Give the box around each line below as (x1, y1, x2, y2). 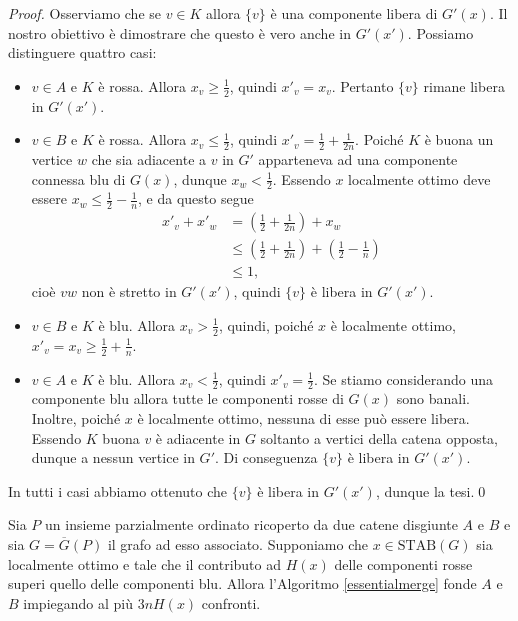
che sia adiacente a (91, 149, 207, 170)
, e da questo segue (138, 188, 254, 209)
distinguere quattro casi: (8, 42, 157, 63)
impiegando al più (23, 592, 133, 613)
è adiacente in (155, 427, 241, 448)
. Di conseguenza (214, 447, 318, 468)
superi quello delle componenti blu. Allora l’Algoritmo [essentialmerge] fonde (8, 573, 477, 594)
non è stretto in (81, 281, 177, 302)
